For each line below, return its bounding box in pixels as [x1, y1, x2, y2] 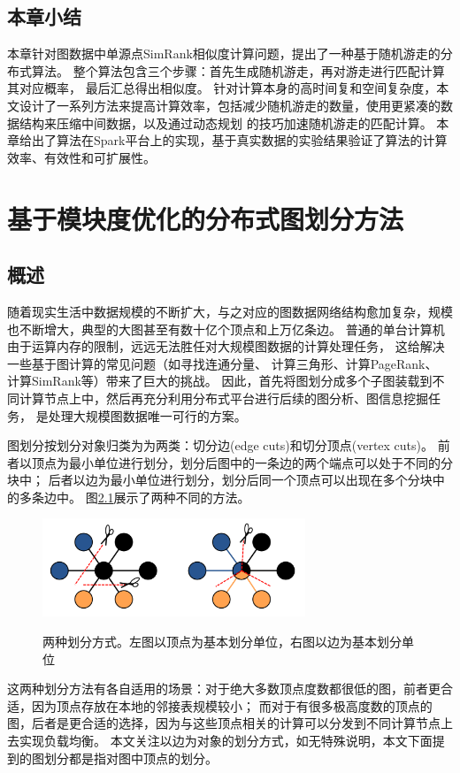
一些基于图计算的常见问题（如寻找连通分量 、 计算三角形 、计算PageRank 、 [7, 354, 438, 372]
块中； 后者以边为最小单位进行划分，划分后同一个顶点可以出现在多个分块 [7, 471, 433, 489]
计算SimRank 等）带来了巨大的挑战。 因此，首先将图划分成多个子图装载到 [7, 371, 433, 390]
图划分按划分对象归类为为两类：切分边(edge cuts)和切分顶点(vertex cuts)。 [7, 436, 434, 455]
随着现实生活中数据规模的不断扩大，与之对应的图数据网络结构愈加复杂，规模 [7, 302, 453, 320]
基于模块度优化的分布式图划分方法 [7, 200, 404, 236]
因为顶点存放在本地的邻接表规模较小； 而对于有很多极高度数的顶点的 [31, 696, 433, 715]
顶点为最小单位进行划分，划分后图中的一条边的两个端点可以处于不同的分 [31, 453, 453, 471]
